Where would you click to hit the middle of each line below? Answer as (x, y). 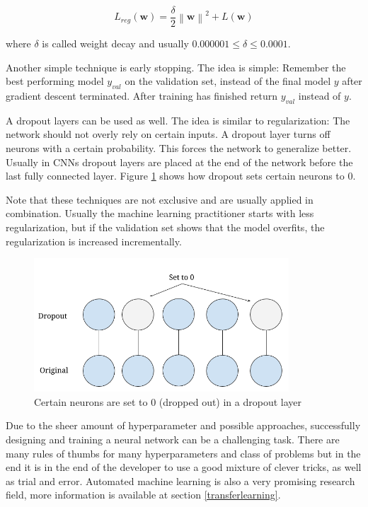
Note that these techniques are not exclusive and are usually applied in (160, 199)
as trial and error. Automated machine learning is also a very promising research (180, 480)
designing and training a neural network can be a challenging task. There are (173, 439)
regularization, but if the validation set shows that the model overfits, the (165, 227)
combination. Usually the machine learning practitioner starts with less (160, 213)
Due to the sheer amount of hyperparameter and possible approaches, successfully (183, 425)
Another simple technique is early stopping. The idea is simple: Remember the (176, 67)
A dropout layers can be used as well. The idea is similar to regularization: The (178, 120)
